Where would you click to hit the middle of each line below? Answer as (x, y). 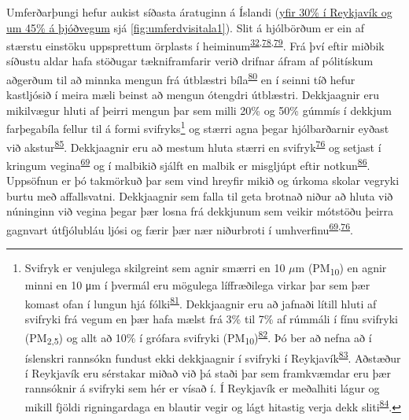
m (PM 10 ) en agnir (341, 269)
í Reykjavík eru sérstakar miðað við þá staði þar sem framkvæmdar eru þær (208, 372)
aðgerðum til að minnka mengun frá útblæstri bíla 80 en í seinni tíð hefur (181, 78)
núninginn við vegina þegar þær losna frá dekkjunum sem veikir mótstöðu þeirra (200, 211)
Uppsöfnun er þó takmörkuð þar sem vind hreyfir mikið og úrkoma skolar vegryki (203, 181)
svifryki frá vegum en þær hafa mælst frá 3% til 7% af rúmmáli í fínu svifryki (211, 319)
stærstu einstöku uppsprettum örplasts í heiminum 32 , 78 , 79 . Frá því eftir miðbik (195, 44)
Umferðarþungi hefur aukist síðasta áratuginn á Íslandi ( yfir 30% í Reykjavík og (199, 12)
